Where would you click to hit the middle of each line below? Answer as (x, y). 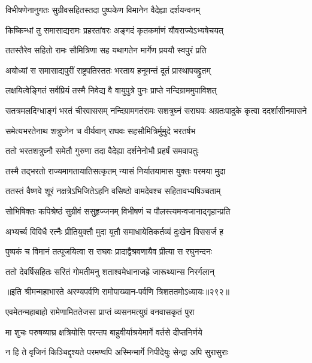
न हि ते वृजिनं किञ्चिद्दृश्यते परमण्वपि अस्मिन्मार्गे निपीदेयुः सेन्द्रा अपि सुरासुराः (117, 352)
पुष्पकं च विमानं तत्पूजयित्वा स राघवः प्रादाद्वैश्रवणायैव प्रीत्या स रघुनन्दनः (109, 251)
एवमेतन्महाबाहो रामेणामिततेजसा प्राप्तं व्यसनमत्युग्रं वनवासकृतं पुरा (100, 311)
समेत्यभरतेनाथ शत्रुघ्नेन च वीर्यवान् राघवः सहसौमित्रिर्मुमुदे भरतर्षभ (101, 130)
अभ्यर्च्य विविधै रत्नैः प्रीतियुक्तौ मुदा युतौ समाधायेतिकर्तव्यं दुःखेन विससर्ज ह (115, 231)
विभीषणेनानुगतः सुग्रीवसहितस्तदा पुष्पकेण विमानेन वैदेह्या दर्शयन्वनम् (103, 10)
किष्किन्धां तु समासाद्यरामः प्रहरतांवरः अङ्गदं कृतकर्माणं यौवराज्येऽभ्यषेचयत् (114, 30)
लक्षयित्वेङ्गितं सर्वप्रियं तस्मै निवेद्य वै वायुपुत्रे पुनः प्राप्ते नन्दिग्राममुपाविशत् (111, 90)
